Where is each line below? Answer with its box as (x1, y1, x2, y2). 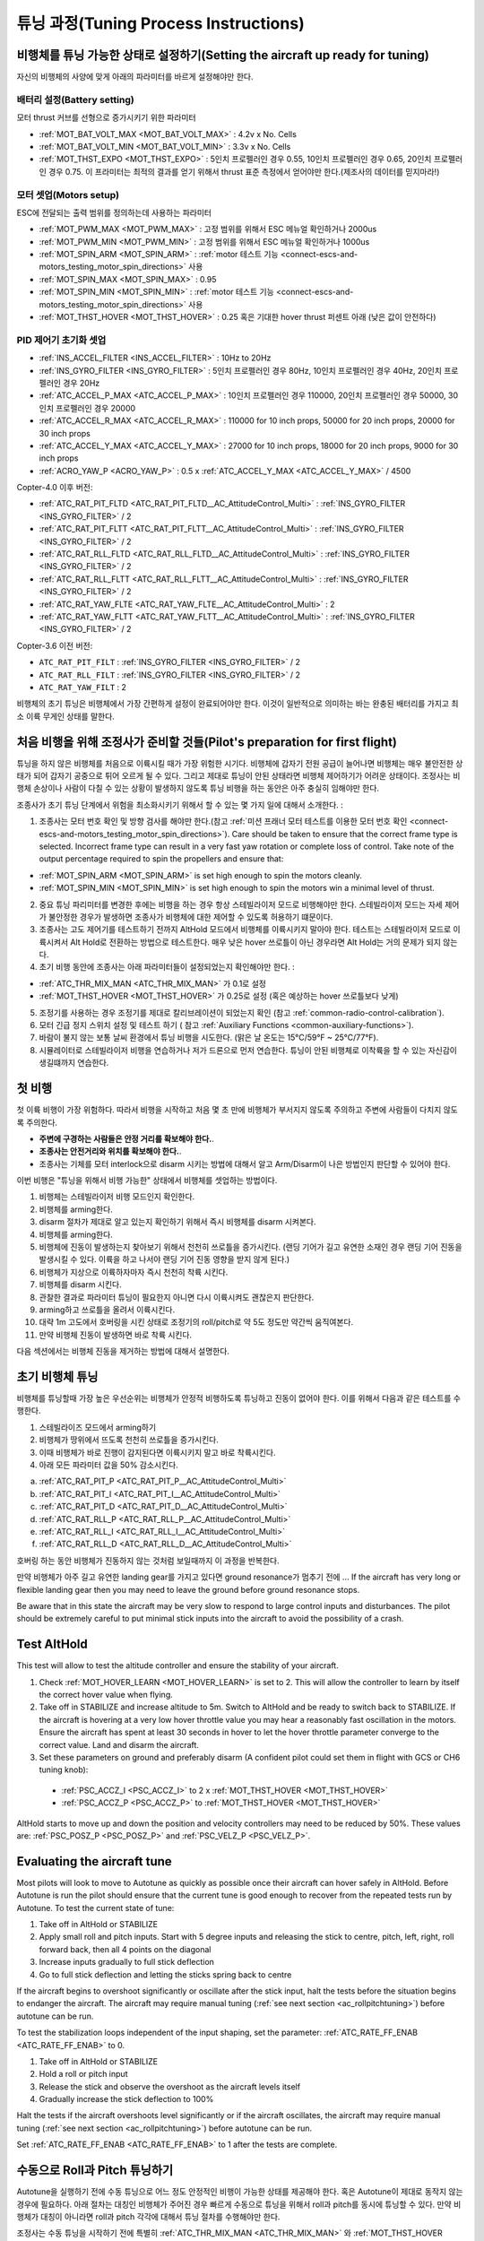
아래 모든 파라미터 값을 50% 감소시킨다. (39, 1459, 178, 1470)
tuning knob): (39, 1764, 89, 1775)
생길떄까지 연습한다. (39, 1058, 109, 1069)
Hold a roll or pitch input (39, 2069, 128, 2080)
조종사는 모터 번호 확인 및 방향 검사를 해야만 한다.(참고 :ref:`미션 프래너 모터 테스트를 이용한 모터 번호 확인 (39, 816, 408, 826)
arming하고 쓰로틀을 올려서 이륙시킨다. (39, 1304, 176, 1315)
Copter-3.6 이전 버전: (16, 640, 93, 651)
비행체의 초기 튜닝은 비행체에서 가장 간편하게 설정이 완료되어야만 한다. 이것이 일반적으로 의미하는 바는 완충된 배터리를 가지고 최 (16, 698, 459, 709)
